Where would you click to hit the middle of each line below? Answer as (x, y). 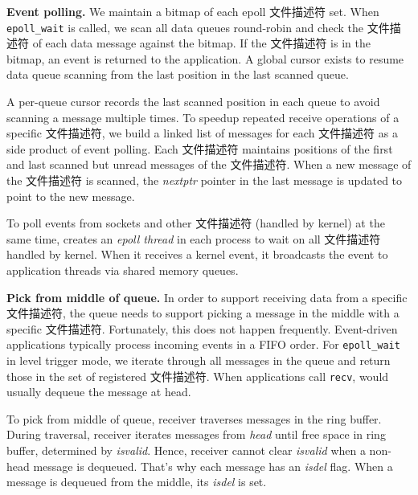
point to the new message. (71, 196)
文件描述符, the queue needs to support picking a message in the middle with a (203, 313)
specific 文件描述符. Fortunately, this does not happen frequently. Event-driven (202, 328)
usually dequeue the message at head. (99, 392)
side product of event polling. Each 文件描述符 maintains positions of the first (200, 148)
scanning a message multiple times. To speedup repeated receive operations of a (203, 117)
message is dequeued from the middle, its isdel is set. (137, 482)
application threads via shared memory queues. (123, 270)
